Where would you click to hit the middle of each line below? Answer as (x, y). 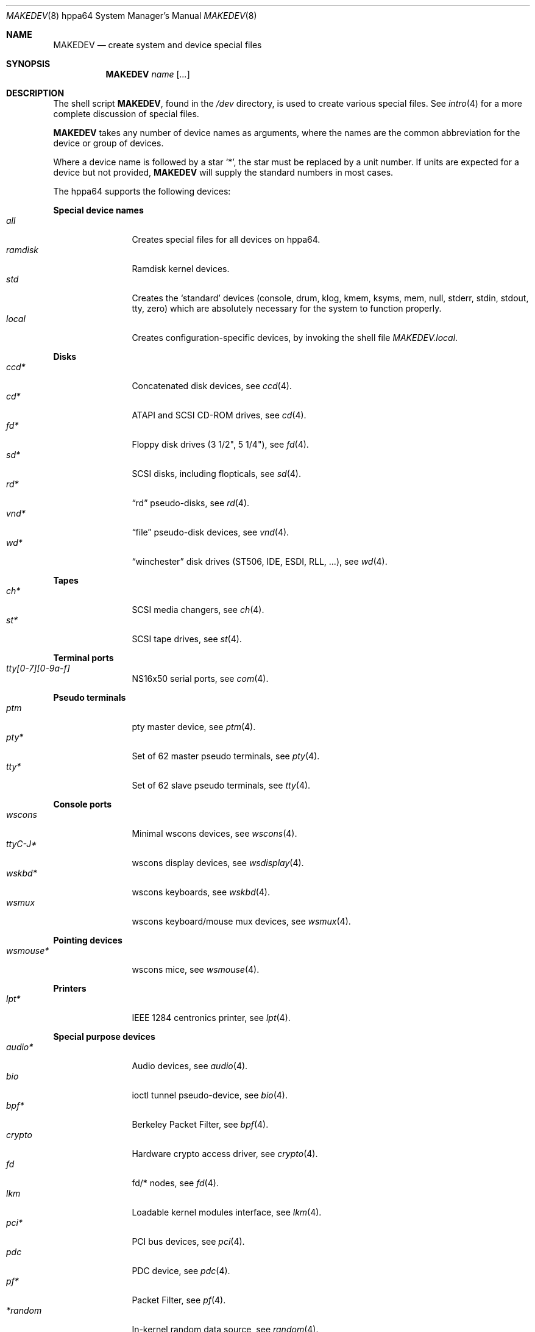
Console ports (83, 804)
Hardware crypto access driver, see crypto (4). (225, 1154)
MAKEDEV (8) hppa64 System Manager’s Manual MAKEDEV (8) (132, 16)
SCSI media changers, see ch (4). (198, 610)
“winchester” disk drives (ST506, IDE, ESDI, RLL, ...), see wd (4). (260, 561)
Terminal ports (83, 658)
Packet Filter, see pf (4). (179, 1300)
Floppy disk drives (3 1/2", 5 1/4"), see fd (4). (220, 444)
